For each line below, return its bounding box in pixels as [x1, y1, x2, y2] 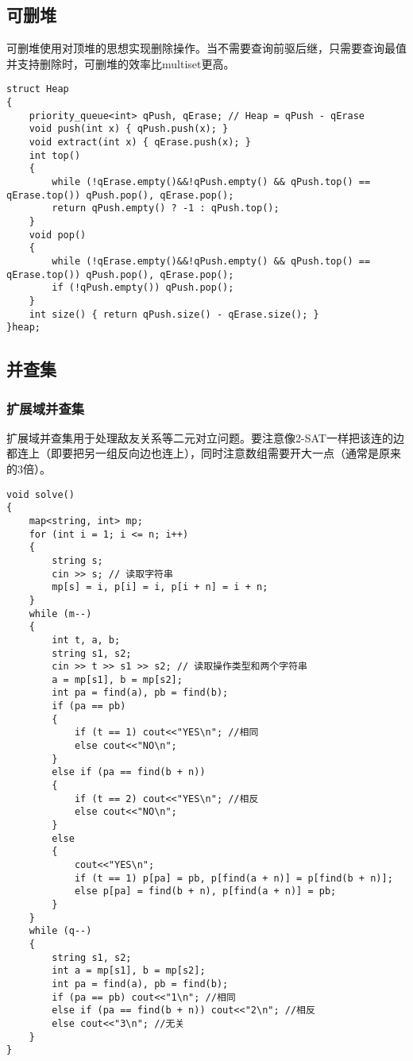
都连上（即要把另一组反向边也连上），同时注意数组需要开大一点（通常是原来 [6, 445, 401, 461]
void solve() [6, 488, 75, 500]
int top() [29, 149, 81, 161]
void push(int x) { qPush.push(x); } [29, 123, 229, 135]
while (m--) [29, 608, 92, 619]
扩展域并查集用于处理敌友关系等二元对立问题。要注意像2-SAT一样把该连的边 [6, 429, 404, 446]
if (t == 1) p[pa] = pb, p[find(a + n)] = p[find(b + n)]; [74, 872, 393, 884]
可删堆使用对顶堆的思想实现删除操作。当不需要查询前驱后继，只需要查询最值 [6, 40, 407, 56]
